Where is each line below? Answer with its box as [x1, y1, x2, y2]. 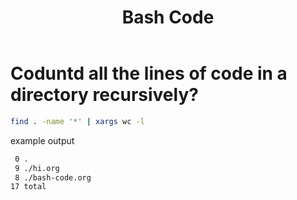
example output [10, 134, 75, 146]
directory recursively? [10, 84, 199, 106]
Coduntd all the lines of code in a [10, 62, 288, 85]
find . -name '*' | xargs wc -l [10, 116, 145, 126]
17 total [10, 182, 47, 192]
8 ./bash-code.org [14, 172, 92, 183]
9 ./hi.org [14, 163, 60, 173]
